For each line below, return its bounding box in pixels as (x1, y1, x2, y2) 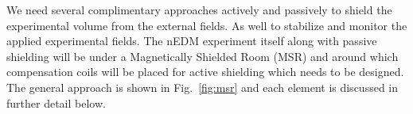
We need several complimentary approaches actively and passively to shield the (6, 2, 392, 17)
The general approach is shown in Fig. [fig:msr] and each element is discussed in (6, 78, 399, 95)
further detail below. (6, 94, 106, 111)
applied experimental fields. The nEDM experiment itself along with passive (6, 32, 377, 49)
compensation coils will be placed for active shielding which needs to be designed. (6, 63, 404, 80)
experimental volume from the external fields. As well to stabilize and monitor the (6, 17, 407, 33)
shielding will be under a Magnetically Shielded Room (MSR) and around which (6, 47, 399, 64)
